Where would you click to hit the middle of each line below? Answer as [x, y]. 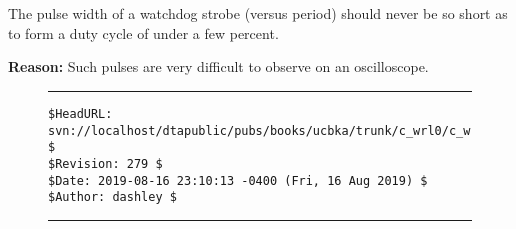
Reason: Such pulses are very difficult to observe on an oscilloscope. [218, 66]
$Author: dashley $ [112, 197]
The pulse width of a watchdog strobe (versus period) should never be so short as [258, 13]
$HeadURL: [80, 113]
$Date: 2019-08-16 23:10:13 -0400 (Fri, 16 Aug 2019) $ [238, 180]
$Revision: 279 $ [105, 163]
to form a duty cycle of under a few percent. [143, 32]
